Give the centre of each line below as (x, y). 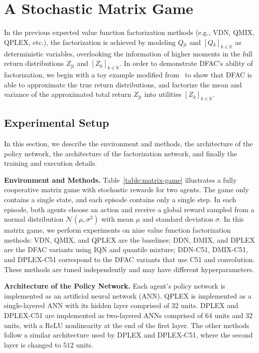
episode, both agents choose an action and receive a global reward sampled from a (129, 209)
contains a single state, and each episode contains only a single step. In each (120, 199)
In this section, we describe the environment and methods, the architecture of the (129, 144)
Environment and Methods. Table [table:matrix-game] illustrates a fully (121, 179)
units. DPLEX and (210, 305)
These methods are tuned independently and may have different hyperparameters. (129, 269)
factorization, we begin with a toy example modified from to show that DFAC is (128, 74)
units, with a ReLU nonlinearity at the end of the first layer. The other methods (127, 325)
